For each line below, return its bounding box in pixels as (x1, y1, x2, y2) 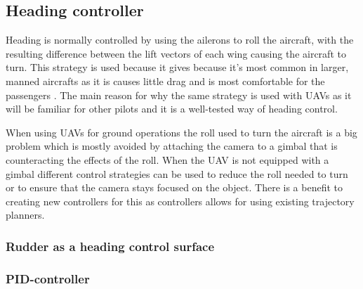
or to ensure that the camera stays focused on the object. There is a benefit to (6, 180, 343, 195)
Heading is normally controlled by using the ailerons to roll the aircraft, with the (6, 32, 354, 47)
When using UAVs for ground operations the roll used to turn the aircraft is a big (6, 124, 357, 139)
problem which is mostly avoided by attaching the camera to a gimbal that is (6, 139, 338, 153)
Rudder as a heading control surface (6, 237, 215, 255)
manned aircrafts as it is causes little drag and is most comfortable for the (6, 73, 325, 88)
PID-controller (6, 269, 90, 287)
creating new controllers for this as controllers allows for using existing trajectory (6, 193, 355, 208)
